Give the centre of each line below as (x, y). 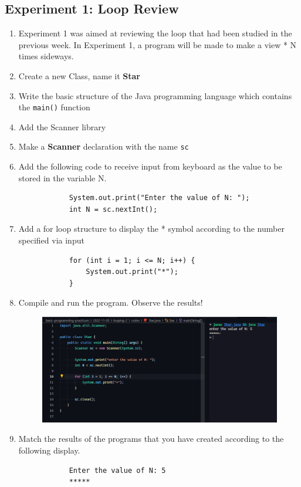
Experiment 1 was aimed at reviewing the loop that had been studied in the (155, 33)
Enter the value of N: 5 (117, 470)
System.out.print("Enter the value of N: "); (159, 198)
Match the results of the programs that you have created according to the (151, 439)
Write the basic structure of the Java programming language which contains (155, 95)
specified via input (51, 240)
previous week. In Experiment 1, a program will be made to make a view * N (158, 44)
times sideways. (46, 56)
